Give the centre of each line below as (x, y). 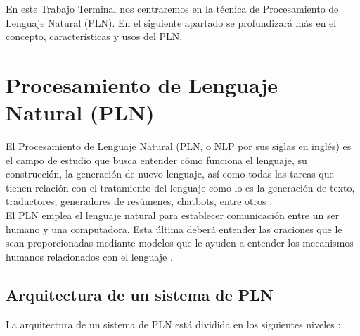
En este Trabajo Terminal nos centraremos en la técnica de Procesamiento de (172, 8)
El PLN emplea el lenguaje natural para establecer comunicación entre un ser (173, 215)
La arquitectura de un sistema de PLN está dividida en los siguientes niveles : (173, 324)
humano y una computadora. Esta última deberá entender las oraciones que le (174, 229)
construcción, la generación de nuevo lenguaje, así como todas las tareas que (170, 174)
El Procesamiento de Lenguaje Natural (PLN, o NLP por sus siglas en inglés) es (179, 146)
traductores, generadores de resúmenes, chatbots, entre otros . (139, 201)
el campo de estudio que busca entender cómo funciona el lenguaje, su (156, 160)
